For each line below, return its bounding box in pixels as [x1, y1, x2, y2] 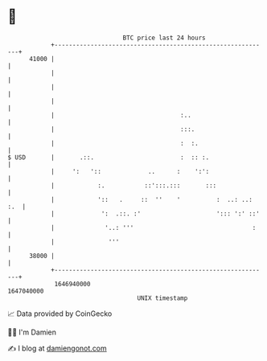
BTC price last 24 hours [122, 34, 206, 42]
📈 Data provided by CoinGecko [7, 309, 113, 318]
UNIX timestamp [137, 293, 188, 302]
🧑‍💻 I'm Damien [7, 327, 57, 337]
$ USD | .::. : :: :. [7, 153, 210, 162]
